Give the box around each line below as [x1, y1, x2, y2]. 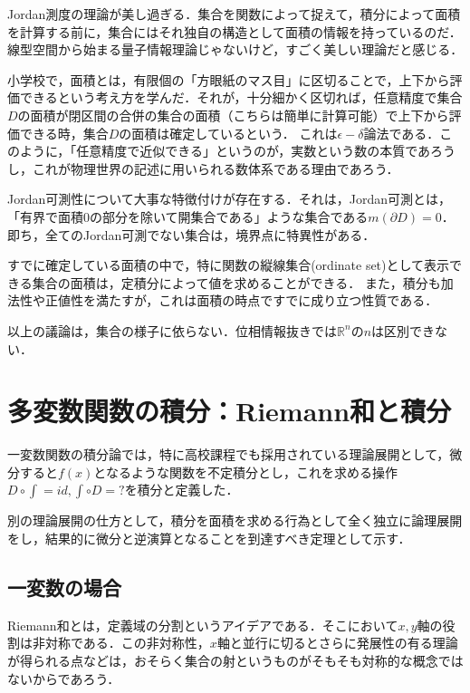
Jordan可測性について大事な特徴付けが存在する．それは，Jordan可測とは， [7, 189, 452, 208]
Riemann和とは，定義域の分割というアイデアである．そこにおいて [7, 615, 398, 634]
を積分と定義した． [124, 480, 239, 499]
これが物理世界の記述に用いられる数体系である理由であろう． [32, 159, 399, 178]
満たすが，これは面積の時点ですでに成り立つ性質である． [95, 291, 438, 310]
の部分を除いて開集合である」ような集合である [90, 207, 369, 226]
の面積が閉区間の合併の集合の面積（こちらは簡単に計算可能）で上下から [17, 105, 449, 124]
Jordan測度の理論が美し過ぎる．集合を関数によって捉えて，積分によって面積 [7, 5, 461, 23]
